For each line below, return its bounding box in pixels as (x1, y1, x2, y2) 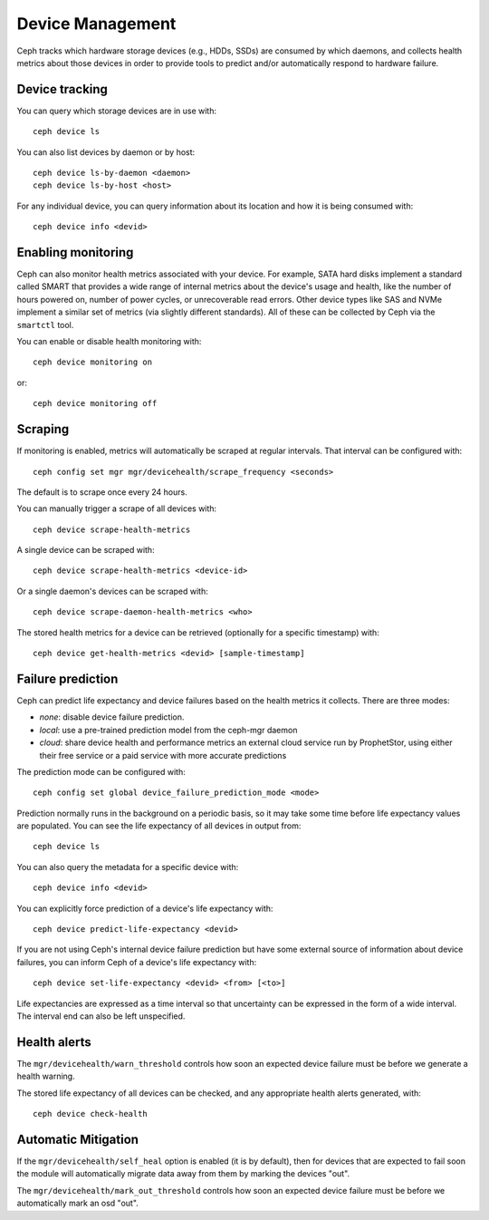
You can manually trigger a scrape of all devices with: (16, 503, 217, 514)
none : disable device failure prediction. (39, 712, 185, 722)
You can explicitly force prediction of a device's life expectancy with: (16, 903, 273, 914)
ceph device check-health (33, 1109, 149, 1119)
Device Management (16, 14, 177, 34)
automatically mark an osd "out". (16, 1197, 139, 1209)
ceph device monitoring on (33, 357, 153, 367)
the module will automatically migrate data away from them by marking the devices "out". (16, 1168, 350, 1179)
